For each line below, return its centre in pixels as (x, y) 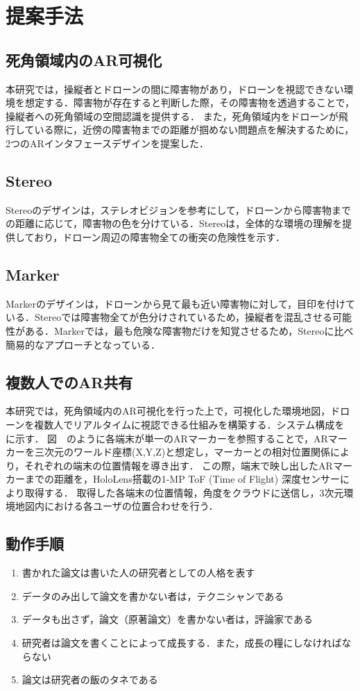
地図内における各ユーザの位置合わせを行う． (117, 506)
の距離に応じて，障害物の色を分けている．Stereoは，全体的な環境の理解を (174, 223)
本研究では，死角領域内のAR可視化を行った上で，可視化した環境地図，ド (173, 411)
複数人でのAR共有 (69, 382)
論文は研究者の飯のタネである (90, 680)
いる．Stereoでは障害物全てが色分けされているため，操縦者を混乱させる (169, 317)
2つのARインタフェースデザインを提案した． (108, 143)
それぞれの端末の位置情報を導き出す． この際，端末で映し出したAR (179, 465)
